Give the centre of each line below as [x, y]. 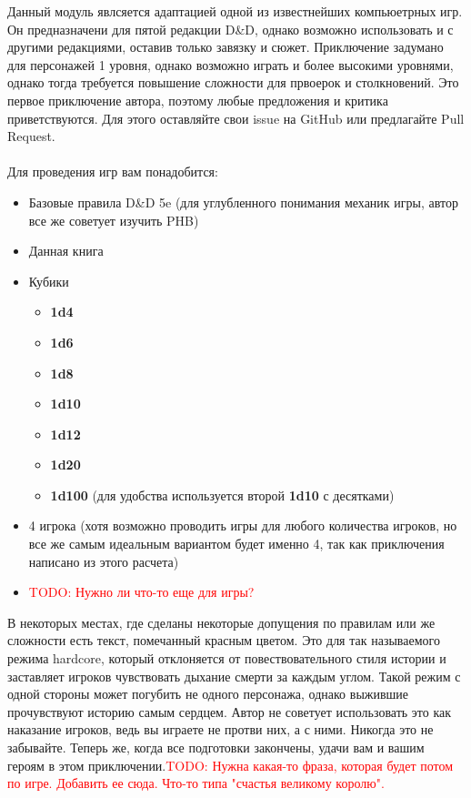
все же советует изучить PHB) [114, 220]
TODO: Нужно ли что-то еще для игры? [141, 592]
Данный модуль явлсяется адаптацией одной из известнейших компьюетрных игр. [235, 11]
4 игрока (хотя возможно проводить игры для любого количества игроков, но [243, 525]
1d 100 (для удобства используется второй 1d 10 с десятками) [222, 495]
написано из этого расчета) [104, 561]
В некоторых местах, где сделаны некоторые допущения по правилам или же [221, 622]
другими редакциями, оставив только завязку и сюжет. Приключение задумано [225, 47]
